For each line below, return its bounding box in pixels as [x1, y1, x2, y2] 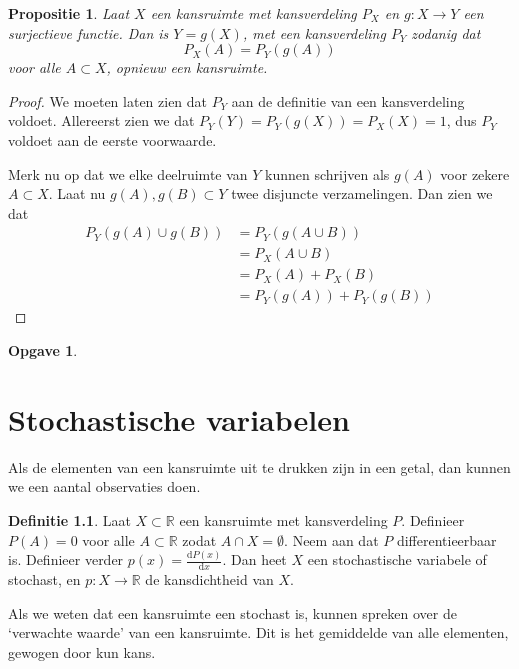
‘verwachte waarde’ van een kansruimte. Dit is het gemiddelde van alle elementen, [8, 622, 509, 643]
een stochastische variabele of [307, 549, 487, 570]
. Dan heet [222, 549, 287, 570]
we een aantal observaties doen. [8, 476, 201, 497]
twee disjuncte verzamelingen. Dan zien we [231, 183, 493, 204]
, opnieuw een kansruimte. [106, 57, 268, 78]
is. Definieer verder [8, 549, 124, 570]
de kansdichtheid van [145, 569, 274, 590]
